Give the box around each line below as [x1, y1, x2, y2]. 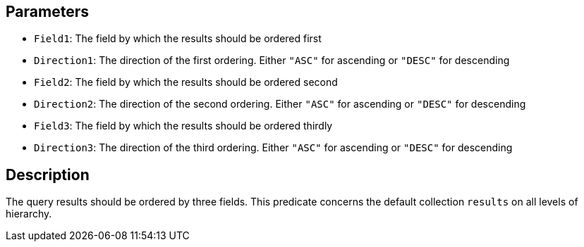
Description [6, 165, 90, 184]
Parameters [6, 3, 89, 20]
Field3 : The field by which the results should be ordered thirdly [34, 120, 333, 132]
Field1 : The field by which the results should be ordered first [34, 32, 322, 45]
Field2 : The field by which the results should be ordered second [34, 76, 338, 89]
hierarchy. [6, 208, 52, 220]
